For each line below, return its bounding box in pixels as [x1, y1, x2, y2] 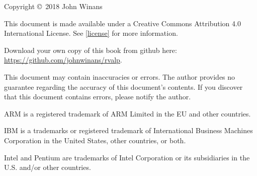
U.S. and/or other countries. [4, 162, 91, 172]
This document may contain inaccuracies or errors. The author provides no [4, 71, 235, 82]
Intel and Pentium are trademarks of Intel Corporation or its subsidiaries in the [4, 152, 250, 162]
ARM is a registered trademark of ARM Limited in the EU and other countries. [4, 108, 251, 119]
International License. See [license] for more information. [4, 28, 178, 38]
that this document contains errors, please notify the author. [4, 91, 191, 102]
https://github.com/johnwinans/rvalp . [4, 54, 122, 65]
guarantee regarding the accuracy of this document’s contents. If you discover [4, 81, 243, 92]
